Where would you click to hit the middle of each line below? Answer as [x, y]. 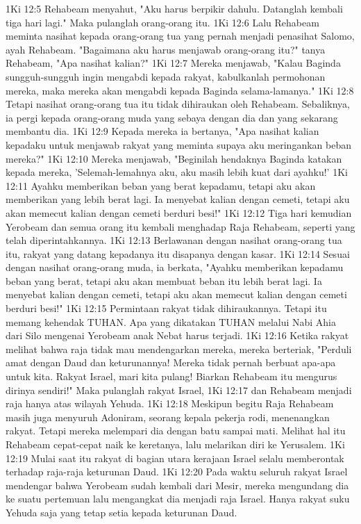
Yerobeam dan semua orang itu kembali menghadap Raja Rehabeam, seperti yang [180, 226]
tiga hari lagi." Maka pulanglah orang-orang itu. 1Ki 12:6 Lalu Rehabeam [162, 22]
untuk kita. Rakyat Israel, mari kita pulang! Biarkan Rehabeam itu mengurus [171, 376]
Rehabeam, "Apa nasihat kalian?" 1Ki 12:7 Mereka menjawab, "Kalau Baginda [173, 63]
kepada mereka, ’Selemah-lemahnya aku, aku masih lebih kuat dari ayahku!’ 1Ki [177, 172]
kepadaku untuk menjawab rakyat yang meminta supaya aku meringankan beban [178, 144]
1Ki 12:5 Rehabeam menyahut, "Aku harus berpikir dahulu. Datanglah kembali [174, 8]
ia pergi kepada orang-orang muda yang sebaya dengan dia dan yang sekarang [172, 117]
